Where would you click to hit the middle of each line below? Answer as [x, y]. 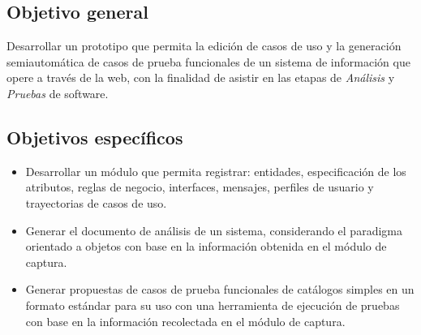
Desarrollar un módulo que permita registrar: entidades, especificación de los [216, 171]
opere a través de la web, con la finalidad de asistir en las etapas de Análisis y [201, 77]
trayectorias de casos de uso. [96, 202]
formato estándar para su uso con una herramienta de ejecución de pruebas [213, 305]
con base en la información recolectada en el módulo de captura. [185, 321]
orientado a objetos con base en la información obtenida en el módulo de [206, 246]
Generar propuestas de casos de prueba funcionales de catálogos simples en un [220, 289]
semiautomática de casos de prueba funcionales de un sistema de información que [208, 61]
